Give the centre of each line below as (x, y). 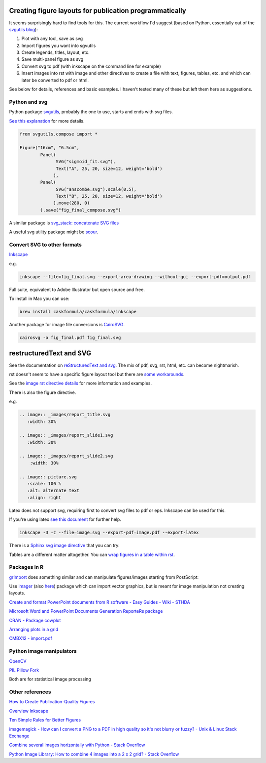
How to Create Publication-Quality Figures (52, 702)
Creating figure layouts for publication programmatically (98, 11)
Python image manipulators (43, 651)
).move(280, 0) (72, 203)
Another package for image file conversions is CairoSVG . (67, 325)
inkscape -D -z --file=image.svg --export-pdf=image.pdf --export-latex (109, 533)
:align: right (44, 497)
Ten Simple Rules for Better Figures (45, 720)
